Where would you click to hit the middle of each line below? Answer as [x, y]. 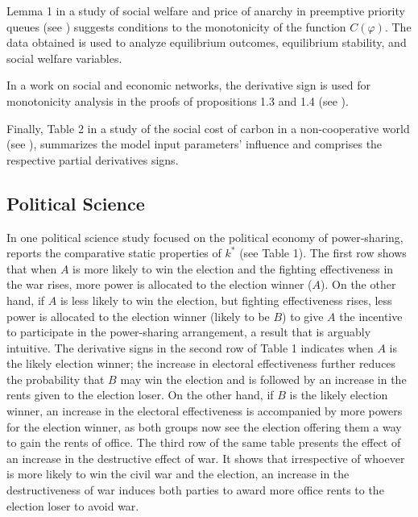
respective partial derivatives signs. [93, 159]
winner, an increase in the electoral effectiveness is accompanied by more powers [205, 411]
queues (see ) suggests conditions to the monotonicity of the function [176, 26]
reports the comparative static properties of [114, 253]
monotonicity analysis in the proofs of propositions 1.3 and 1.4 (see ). [178, 100]
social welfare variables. [64, 58]
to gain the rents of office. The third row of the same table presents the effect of [204, 442]
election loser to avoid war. [73, 505]
